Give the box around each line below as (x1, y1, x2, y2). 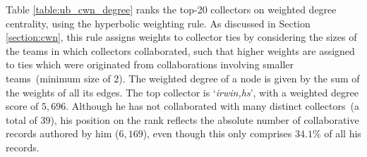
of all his (324, 126, 361, 141)
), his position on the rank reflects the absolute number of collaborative (50, 112, 359, 127)
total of (6, 112, 37, 127)
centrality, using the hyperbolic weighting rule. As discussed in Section (6, 15, 311, 30)
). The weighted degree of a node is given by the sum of (119, 70, 360, 85)
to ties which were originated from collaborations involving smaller (6, 57, 294, 72)
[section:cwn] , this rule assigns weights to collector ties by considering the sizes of (6, 30, 357, 44)
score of (6, 99, 39, 113)
